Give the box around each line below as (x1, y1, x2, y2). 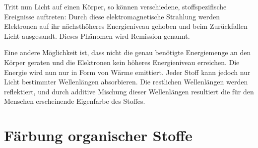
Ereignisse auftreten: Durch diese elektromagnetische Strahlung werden (4, 11, 220, 21)
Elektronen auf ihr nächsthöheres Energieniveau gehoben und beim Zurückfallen (4, 21, 248, 31)
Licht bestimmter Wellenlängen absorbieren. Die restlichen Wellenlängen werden (4, 76, 248, 87)
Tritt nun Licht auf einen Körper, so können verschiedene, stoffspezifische (4, 1, 227, 11)
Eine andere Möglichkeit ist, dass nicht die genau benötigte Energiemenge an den (4, 47, 251, 58)
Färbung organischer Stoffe (4, 125, 193, 146)
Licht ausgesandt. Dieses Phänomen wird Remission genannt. (4, 30, 190, 41)
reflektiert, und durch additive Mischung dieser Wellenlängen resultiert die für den (4, 86, 254, 96)
